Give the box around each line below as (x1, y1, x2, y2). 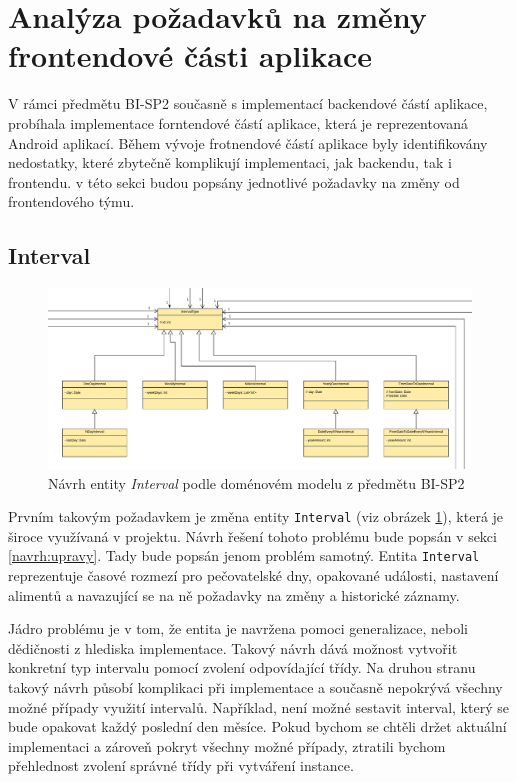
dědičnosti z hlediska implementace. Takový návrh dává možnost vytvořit (8, 637, 458, 658)
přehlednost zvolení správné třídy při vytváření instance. (8, 755, 354, 776)
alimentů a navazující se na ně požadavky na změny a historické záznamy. (8, 584, 460, 605)
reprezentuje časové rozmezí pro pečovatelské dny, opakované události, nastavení (8, 565, 499, 586)
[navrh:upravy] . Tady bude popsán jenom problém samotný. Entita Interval (8, 545, 480, 566)
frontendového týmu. (8, 191, 135, 212)
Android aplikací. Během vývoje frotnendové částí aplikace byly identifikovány (8, 132, 488, 153)
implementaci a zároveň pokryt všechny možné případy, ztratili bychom (8, 735, 446, 756)
